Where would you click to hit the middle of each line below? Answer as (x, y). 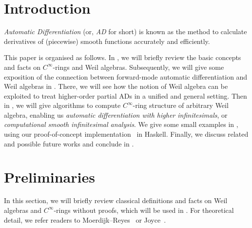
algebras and (23, 210)
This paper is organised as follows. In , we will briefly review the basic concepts (123, 57)
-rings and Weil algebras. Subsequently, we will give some (138, 67)
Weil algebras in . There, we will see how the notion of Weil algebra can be (116, 86)
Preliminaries (49, 177)
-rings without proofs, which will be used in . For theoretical (144, 210)
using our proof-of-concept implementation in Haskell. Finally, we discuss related (126, 134)
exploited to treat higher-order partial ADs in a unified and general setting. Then (126, 95)
